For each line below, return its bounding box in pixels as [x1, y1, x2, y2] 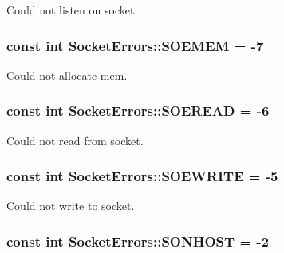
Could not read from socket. [6, 132, 144, 148]
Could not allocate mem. [6, 66, 128, 83]
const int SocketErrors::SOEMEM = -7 [6, 35, 264, 55]
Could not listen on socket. [6, 2, 138, 18]
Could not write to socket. [6, 197, 135, 214]
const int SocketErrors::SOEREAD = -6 [6, 101, 270, 121]
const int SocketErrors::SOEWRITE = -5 [6, 166, 278, 186]
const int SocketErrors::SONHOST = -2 [6, 231, 269, 251]
